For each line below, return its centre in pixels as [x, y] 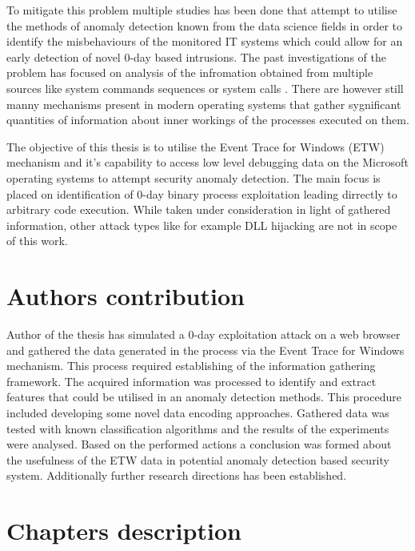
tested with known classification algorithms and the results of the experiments [198, 428]
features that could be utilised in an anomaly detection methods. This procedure [204, 397]
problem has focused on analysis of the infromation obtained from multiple [190, 72]
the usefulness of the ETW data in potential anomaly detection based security [198, 459]
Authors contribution [126, 296]
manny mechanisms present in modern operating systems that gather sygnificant [204, 104]
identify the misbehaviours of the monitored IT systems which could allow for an [205, 41]
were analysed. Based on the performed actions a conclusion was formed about [199, 444]
